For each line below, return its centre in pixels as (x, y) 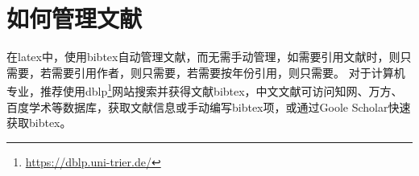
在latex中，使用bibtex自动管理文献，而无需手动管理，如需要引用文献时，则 (203, 57)
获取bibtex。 (39, 123)
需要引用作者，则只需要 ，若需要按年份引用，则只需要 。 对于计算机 (228, 72)
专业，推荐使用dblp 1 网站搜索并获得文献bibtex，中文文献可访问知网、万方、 (205, 90)
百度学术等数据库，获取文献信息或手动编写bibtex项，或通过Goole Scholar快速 (209, 106)
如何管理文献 (75, 18)
